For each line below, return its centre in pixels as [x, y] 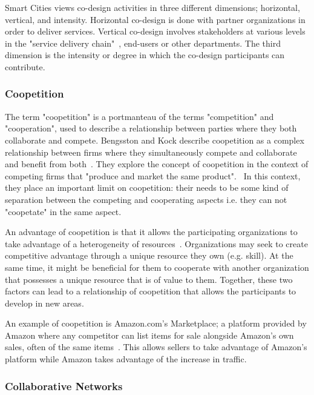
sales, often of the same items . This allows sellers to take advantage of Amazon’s [156, 347]
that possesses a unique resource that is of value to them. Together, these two [149, 279]
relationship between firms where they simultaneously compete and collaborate [151, 152]
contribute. [25, 66]
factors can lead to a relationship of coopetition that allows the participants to [151, 291]
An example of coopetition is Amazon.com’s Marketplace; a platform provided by [156, 323]
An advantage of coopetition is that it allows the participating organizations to [151, 232]
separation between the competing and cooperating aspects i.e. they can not [146, 199]
